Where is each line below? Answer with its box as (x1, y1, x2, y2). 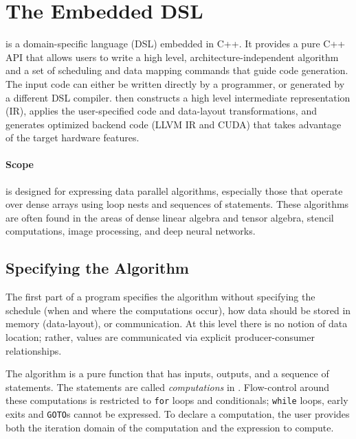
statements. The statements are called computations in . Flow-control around (5, 379, 330, 394)
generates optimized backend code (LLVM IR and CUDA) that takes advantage (5, 117, 342, 131)
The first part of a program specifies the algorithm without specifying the (5, 289, 315, 304)
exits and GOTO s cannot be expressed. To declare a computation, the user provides (5, 407, 350, 421)
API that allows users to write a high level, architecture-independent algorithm (5, 49, 339, 64)
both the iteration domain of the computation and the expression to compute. (5, 420, 334, 434)
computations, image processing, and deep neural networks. (5, 224, 256, 238)
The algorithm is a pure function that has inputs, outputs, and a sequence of (5, 366, 329, 381)
